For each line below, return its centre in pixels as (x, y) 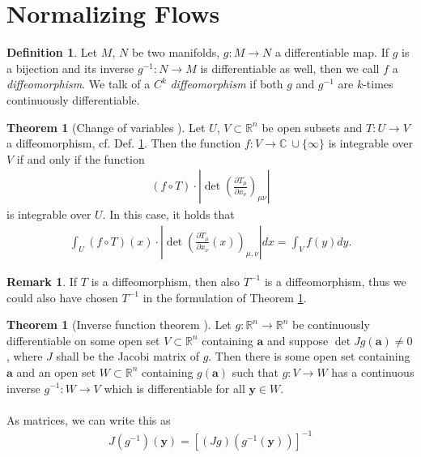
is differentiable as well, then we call (290, 68)
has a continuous (373, 372)
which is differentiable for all (174, 388)
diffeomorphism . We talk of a (79, 84)
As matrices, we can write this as (89, 419)
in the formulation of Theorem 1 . (225, 297)
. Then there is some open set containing (309, 356)
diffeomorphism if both (227, 84)
